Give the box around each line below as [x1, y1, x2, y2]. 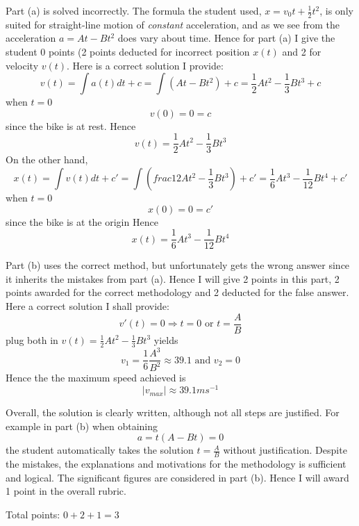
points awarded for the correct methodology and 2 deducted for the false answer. [6, 285, 349, 299]
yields [153, 332, 178, 347]
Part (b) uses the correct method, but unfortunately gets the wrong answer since [6, 258, 350, 272]
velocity [6, 58, 39, 72]
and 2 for [282, 44, 322, 59]
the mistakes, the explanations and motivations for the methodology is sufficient [6, 457, 347, 471]
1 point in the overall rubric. [6, 484, 126, 498]
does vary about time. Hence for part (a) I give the [117, 31, 335, 45]
